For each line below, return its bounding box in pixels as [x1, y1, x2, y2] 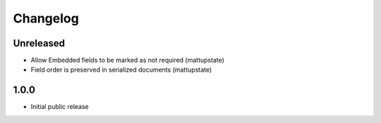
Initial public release [30, 103, 90, 111]
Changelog [13, 11, 79, 26]
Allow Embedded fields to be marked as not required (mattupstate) [30, 56, 225, 65]
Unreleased [13, 37, 66, 49]
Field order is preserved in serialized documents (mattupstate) [30, 65, 212, 74]
